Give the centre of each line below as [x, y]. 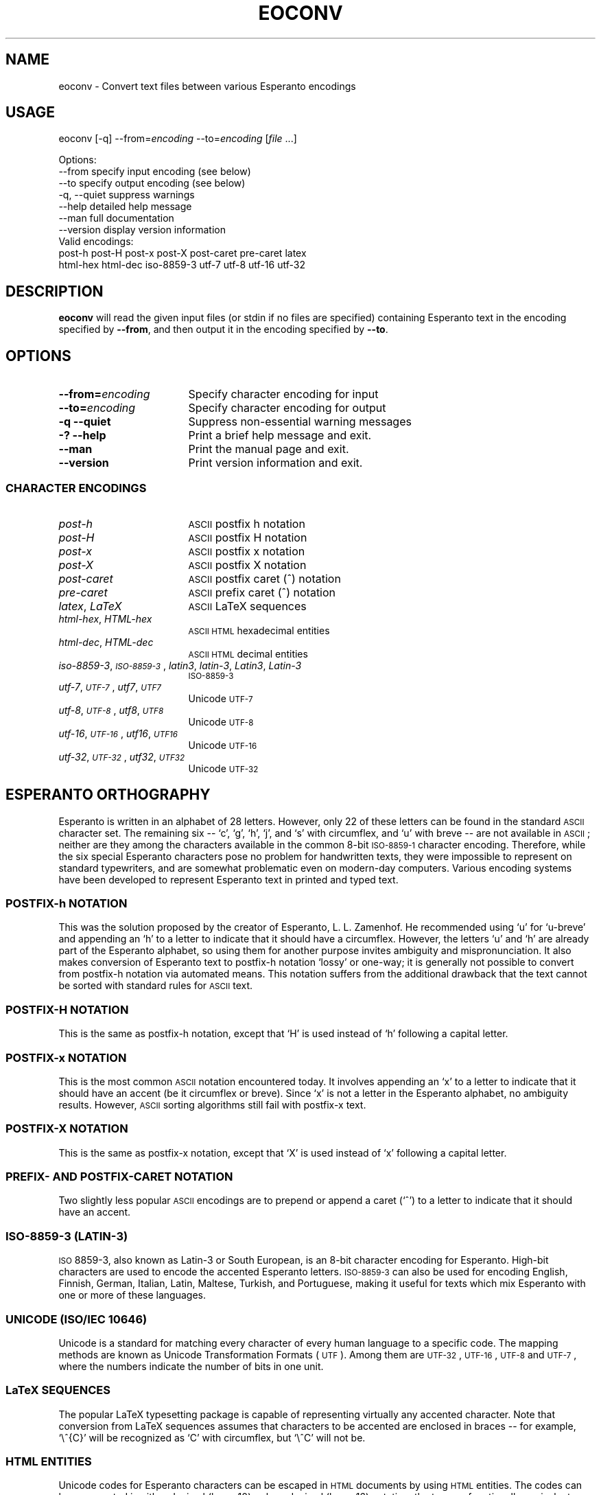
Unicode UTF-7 [221, 698]
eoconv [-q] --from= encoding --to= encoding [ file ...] [178, 139]
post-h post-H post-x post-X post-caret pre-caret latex [182, 253]
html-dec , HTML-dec [106, 642]
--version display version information [142, 230]
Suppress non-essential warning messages [300, 422]
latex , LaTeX [90, 606]
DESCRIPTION [55, 291]
